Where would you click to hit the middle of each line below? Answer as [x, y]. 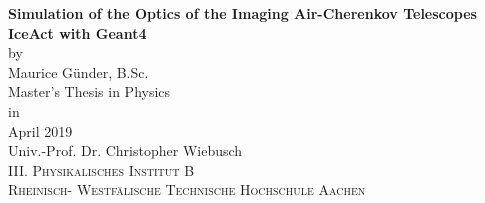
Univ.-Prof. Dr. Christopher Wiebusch [125, 150]
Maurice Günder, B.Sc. [78, 71]
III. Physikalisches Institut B [101, 169]
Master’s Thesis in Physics [89, 91]
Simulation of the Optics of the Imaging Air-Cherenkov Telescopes [242, 13]
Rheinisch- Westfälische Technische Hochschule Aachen [187, 189]
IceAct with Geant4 [77, 32]
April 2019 [40, 130]
